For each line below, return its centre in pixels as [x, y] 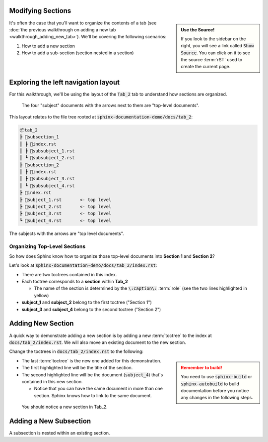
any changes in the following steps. [217, 398]
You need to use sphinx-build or [217, 377]
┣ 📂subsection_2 [39, 165]
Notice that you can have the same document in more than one [99, 389]
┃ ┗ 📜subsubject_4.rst [47, 186]
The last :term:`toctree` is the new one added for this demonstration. [91, 360]
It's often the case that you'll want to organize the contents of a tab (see [83, 23]
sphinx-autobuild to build [210, 384]
